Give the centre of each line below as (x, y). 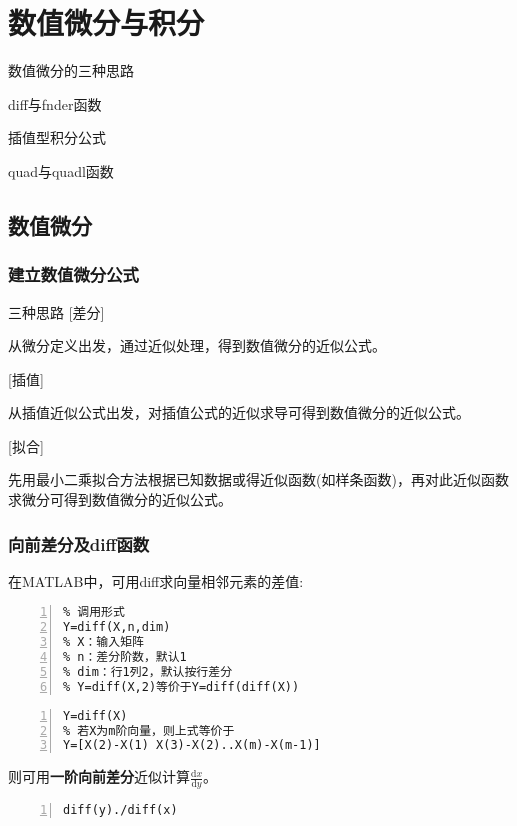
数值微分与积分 (106, 22)
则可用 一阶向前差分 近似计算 (99, 776)
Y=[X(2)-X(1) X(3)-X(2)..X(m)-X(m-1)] (192, 745)
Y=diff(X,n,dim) (117, 627)
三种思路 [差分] (56, 311)
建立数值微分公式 (73, 274)
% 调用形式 (94, 612)
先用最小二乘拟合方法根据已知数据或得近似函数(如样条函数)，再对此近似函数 (258, 479)
